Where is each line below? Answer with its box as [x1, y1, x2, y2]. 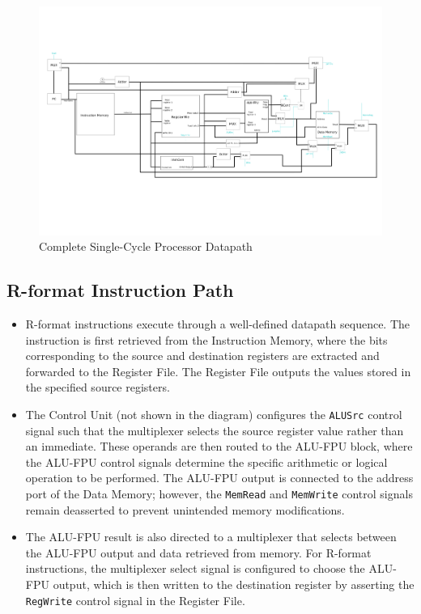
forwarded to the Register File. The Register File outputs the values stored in [25, 362, 411, 379]
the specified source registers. [25, 379, 170, 396]
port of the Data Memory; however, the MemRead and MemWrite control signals [25, 485, 413, 502]
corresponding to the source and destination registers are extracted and [25, 347, 380, 364]
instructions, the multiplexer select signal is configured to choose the [25, 560, 365, 577]
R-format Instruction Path [6, 277, 234, 303]
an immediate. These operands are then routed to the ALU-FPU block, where [25, 438, 413, 455]
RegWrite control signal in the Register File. [25, 591, 245, 608]
